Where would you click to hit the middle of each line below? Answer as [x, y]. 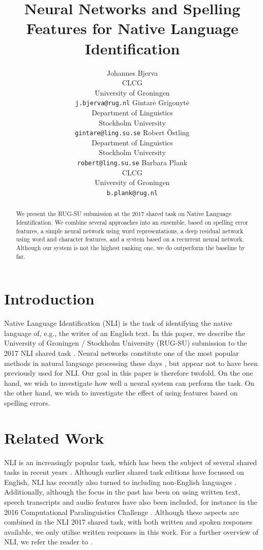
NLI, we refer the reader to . [48, 542]
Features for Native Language [132, 28]
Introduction [49, 299]
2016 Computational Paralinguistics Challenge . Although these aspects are [122, 512]
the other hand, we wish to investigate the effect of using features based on [121, 393]
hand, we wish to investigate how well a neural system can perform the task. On [129, 383]
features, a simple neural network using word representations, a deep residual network [130, 231]
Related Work [54, 437]
